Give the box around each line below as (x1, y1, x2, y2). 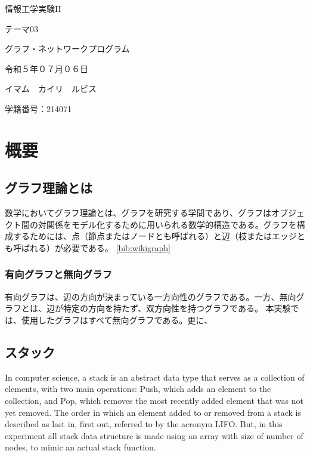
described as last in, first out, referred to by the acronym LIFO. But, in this (5, 418, 283, 430)
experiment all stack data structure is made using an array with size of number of (5, 429, 303, 441)
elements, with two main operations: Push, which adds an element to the (5, 382, 271, 395)
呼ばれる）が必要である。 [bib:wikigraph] (13, 241, 171, 254)
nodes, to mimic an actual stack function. (5, 441, 156, 453)
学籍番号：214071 (5, 102, 72, 115)
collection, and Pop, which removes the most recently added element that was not (5, 394, 303, 406)
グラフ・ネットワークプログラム (5, 42, 130, 55)
